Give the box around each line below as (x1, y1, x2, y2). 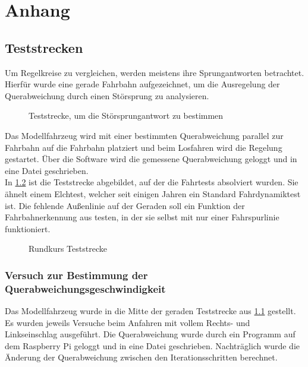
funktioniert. (5, 222, 51, 235)
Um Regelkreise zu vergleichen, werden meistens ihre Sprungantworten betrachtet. (5, 66, 304, 78)
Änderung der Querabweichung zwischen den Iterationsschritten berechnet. (5, 351, 278, 363)
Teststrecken (5, 38, 83, 56)
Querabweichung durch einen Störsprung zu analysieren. (5, 89, 209, 102)
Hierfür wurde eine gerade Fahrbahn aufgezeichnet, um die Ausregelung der (5, 78, 280, 90)
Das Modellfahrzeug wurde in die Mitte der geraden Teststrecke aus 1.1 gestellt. (5, 305, 296, 317)
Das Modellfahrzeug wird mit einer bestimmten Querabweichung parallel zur (5, 129, 284, 141)
